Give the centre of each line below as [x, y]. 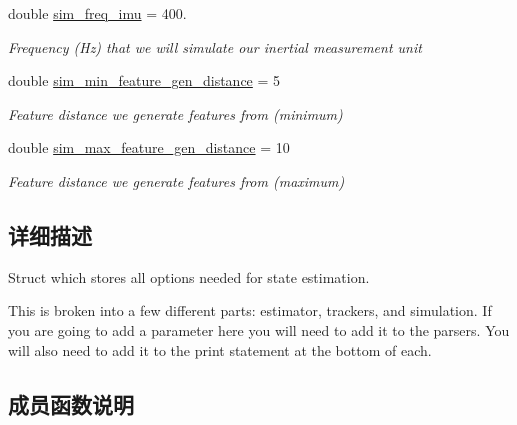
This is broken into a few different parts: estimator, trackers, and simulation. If [250, 310]
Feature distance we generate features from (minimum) [175, 113]
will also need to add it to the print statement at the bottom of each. [220, 349]
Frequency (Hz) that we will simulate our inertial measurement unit [215, 46]
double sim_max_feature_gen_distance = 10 [149, 147]
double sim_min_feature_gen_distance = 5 [144, 80]
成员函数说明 [71, 403]
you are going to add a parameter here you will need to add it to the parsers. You [259, 329]
